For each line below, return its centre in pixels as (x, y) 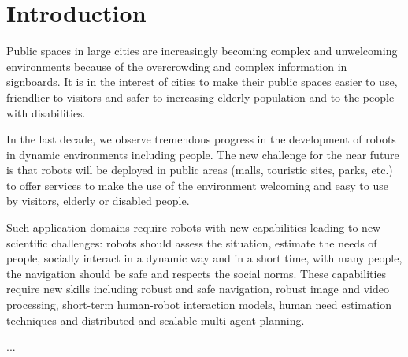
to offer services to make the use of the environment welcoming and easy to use (197, 185)
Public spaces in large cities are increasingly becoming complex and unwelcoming (202, 51)
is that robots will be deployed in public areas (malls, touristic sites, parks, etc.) (200, 170)
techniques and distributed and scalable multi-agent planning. (156, 320)
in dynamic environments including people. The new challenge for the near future (203, 154)
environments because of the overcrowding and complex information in (177, 66)
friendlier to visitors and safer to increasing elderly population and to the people (200, 97)
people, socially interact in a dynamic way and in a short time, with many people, (204, 258)
